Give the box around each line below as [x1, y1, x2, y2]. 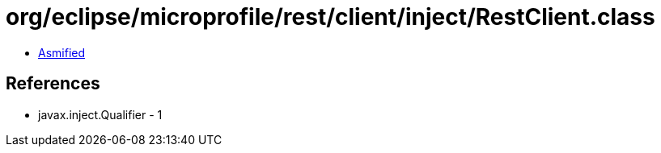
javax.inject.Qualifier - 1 [38, 107, 163, 122]
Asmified [38, 45, 86, 60]
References [6, 73, 100, 94]
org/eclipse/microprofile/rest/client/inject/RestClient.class [6, 3, 655, 31]
